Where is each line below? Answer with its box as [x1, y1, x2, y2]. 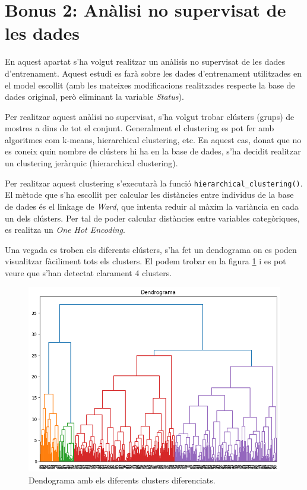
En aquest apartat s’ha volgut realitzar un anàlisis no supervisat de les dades [5, 55, 285, 68]
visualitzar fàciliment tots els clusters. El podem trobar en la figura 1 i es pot [5, 255, 286, 267]
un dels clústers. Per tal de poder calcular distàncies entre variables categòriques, [5, 211, 300, 224]
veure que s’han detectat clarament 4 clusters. [5, 266, 172, 279]
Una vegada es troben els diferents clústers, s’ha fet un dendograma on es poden [5, 243, 297, 255]
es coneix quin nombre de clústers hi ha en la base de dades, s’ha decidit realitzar [5, 145, 301, 157]
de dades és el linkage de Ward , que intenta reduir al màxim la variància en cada [5, 200, 299, 212]
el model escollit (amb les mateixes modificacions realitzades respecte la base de [5, 78, 295, 91]
